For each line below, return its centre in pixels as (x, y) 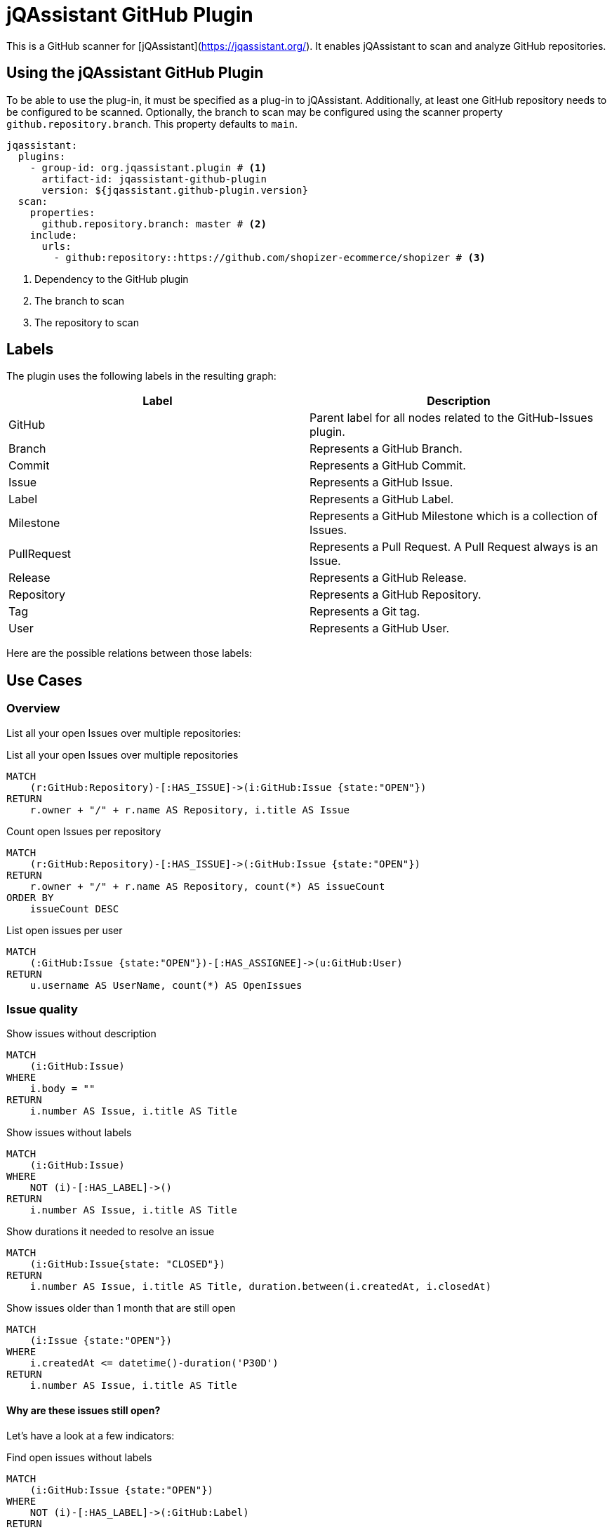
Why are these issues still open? (84, 1411)
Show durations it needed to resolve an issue (111, 1232)
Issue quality (42, 1010)
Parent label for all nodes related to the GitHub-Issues (452, 418)
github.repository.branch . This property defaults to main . (152, 124)
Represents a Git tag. (365, 612)
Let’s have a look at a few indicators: (91, 1435)
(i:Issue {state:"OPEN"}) (101, 1341)
